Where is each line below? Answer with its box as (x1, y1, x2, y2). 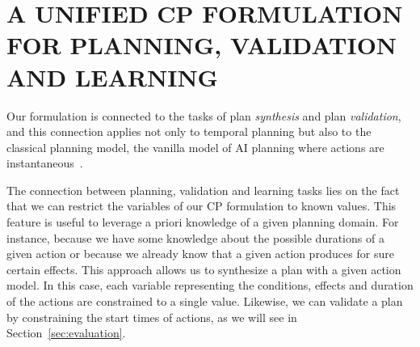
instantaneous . (6, 154, 83, 171)
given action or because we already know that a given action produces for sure (6, 245, 394, 262)
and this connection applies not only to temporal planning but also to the (6, 123, 372, 140)
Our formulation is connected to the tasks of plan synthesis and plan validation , (6, 107, 401, 124)
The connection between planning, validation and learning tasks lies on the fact (6, 181, 400, 198)
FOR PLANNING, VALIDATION (6, 28, 397, 61)
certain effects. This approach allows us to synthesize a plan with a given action (6, 260, 401, 277)
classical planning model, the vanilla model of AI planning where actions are (6, 138, 384, 155)
